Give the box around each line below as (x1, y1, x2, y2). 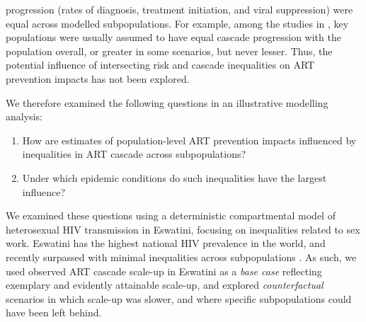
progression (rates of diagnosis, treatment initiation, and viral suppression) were (6, 2, 353, 16)
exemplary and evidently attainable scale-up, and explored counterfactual (6, 277, 324, 292)
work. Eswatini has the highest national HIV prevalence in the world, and (6, 236, 326, 251)
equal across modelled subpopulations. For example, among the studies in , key (6, 16, 349, 30)
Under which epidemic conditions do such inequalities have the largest (22, 170, 327, 185)
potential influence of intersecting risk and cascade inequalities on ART (6, 57, 315, 72)
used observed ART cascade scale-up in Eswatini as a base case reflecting (6, 263, 322, 278)
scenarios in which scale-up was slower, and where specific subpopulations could (6, 291, 352, 306)
